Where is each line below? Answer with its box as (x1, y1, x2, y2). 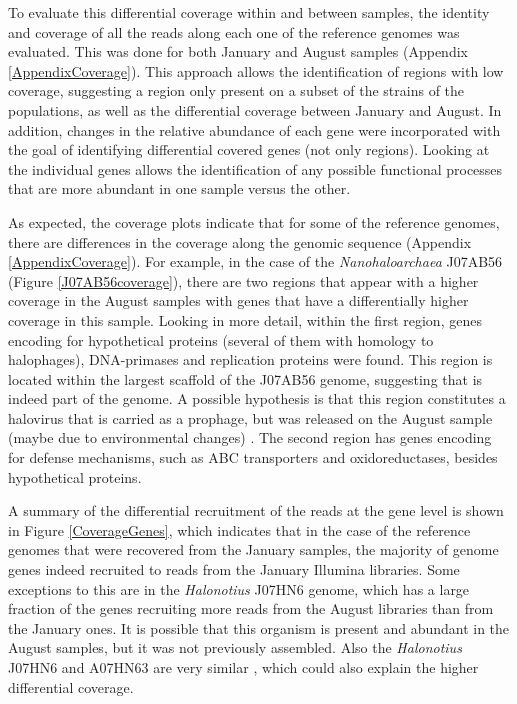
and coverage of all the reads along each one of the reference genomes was (8, 21, 460, 42)
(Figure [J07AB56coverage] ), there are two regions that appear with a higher (8, 270, 479, 291)
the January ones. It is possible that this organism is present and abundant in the (8, 617, 510, 638)
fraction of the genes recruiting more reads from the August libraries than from (8, 598, 494, 619)
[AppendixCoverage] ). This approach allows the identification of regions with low (8, 60, 504, 81)
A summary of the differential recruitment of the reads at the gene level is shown (8, 500, 504, 521)
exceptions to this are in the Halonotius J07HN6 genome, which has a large (8, 578, 470, 599)
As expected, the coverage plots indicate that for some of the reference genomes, (8, 211, 500, 232)
